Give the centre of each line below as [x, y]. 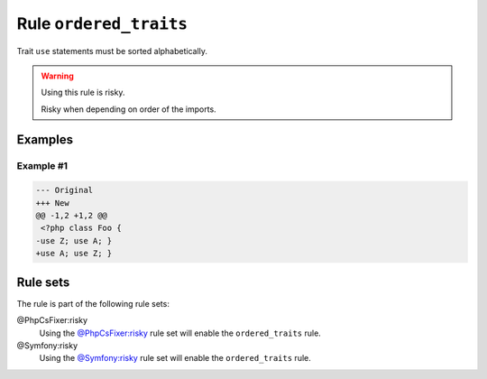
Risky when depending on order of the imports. [129, 109]
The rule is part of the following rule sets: [93, 303]
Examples [45, 139]
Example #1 [42, 165]
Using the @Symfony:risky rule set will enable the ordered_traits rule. [175, 358]
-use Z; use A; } [74, 240]
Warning [57, 76]
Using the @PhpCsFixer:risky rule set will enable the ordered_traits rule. [180, 333]
